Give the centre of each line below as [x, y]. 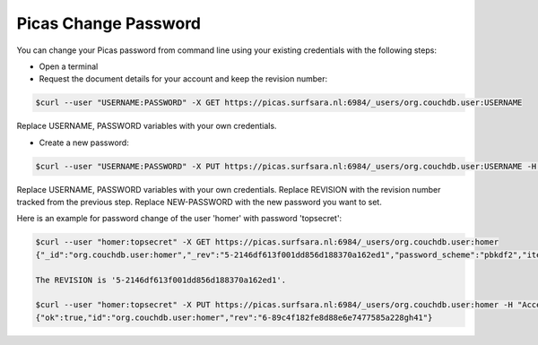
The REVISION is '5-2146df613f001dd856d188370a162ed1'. [161, 280]
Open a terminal [69, 66]
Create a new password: [84, 142]
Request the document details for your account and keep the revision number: [183, 79]
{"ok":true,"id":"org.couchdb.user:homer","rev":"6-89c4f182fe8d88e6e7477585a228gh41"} [234, 317]
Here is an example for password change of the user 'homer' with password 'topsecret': [179, 219]
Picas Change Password [109, 23]
